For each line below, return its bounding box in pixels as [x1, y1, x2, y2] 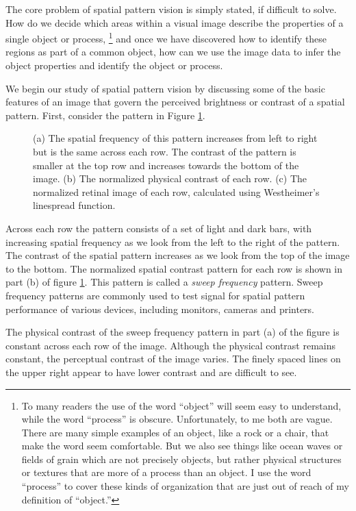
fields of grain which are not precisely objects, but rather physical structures [21, 451, 342, 466]
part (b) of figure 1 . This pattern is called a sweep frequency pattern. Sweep [5, 275, 323, 289]
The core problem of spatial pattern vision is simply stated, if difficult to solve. [5, 2, 337, 16]
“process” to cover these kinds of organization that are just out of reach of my [21, 479, 349, 493]
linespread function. [33, 198, 116, 212]
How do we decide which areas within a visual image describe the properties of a [5, 15, 344, 29]
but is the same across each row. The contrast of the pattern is [33, 145, 296, 158]
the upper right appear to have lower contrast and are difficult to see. [5, 364, 297, 379]
